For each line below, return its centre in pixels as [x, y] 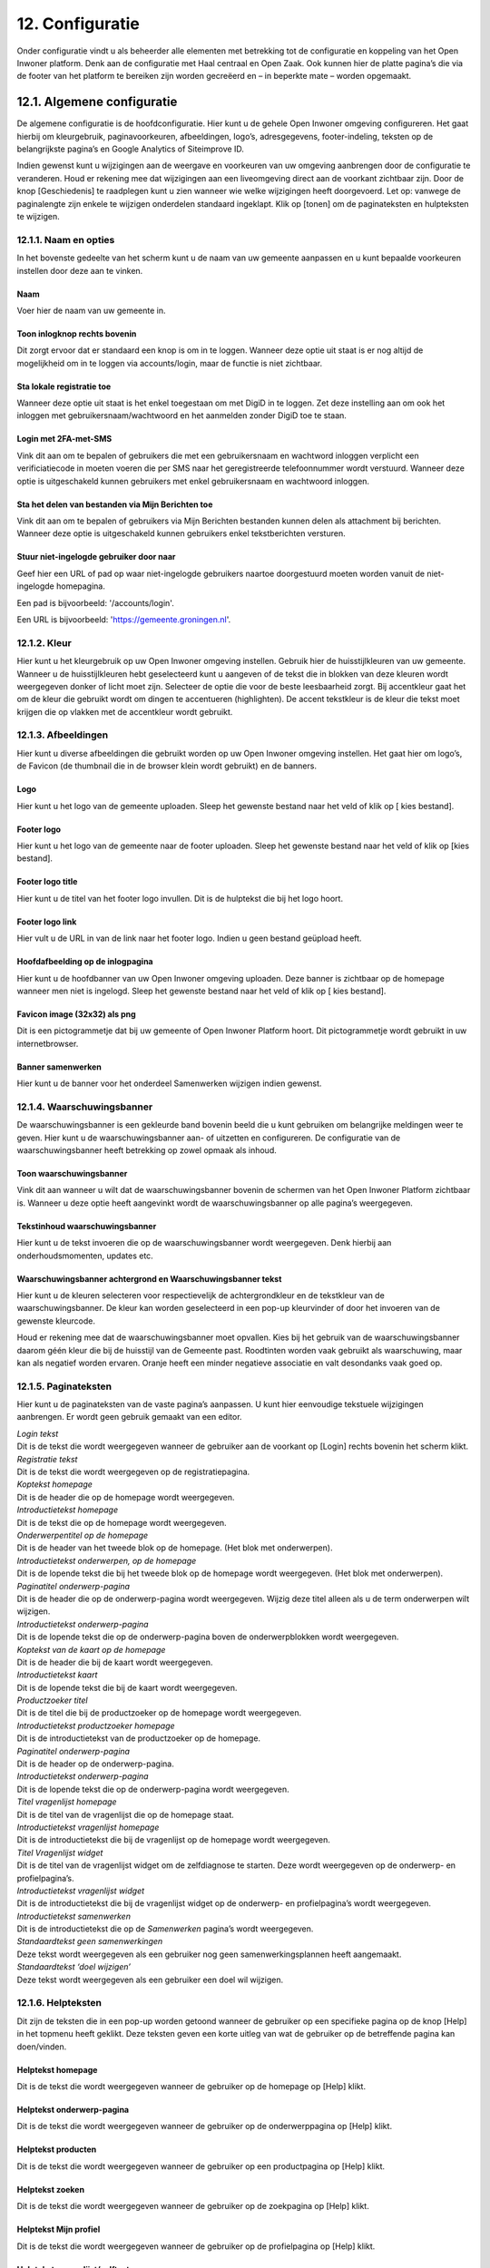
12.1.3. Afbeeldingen [63, 735]
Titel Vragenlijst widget [60, 1853]
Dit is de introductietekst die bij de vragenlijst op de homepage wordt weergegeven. [174, 1840]
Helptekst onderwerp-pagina [73, 2109]
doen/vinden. [42, 2047]
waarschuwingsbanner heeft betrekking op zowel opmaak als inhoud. [147, 1150]
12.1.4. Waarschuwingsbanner [85, 1107]
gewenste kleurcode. [56, 1321]
